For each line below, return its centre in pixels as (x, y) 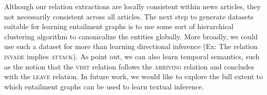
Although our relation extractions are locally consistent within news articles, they (132, 6)
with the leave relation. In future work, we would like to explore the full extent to (133, 76)
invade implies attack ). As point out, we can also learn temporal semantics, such (132, 56)
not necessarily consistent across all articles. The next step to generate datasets (129, 16)
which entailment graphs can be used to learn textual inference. (104, 86)
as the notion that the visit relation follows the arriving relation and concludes (129, 66)
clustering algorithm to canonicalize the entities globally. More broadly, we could (131, 36)
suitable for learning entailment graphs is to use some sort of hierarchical (119, 26)
